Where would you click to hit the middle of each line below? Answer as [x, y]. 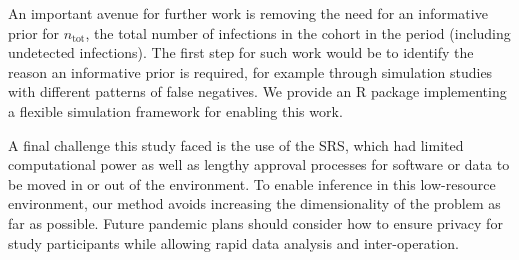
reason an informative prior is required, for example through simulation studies [250, 71]
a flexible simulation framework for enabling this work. [175, 110]
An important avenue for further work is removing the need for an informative [248, 13]
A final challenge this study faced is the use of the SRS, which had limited [236, 144]
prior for [34, 32]
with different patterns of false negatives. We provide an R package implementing [257, 91]
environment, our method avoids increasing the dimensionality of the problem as [254, 203]
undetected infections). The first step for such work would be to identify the [241, 52]
